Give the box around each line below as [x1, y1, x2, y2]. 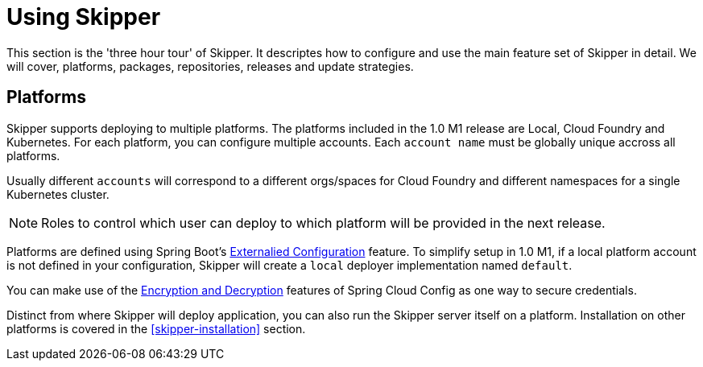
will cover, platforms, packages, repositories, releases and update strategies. [6, 59, 414, 73]
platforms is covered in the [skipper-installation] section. [6, 321, 306, 336]
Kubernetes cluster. [6, 187, 110, 201]
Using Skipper [6, 3, 161, 31]
